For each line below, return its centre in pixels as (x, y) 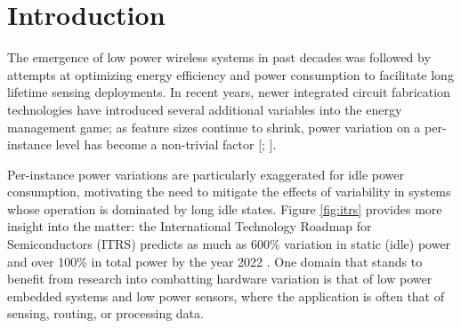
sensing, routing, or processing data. (105, 313)
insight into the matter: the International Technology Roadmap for (190, 226)
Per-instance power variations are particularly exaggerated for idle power (206, 174)
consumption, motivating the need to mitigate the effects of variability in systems (229, 192)
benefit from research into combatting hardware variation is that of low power (220, 279)
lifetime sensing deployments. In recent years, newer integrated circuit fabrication (229, 92)
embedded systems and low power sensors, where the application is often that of (226, 296)
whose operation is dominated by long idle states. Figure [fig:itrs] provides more (225, 208)
